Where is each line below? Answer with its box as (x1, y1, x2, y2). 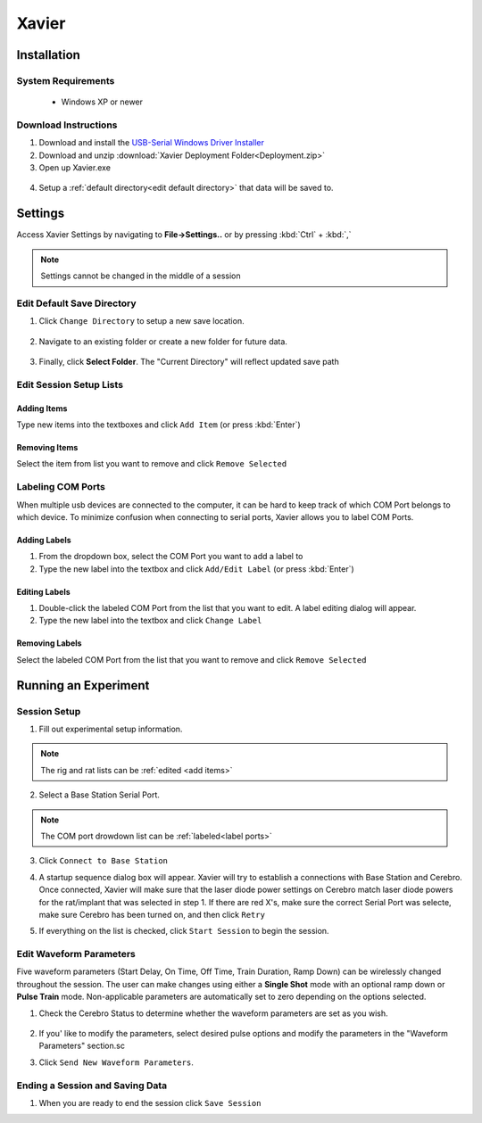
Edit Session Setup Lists (16, 378, 124, 391)
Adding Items (16, 402, 68, 414)
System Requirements (16, 74, 115, 87)
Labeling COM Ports (16, 481, 106, 493)
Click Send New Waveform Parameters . (38, 1057, 194, 1068)
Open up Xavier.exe (38, 162, 112, 173)
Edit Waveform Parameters (16, 948, 136, 961)
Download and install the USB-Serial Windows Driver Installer (38, 137, 265, 148)
